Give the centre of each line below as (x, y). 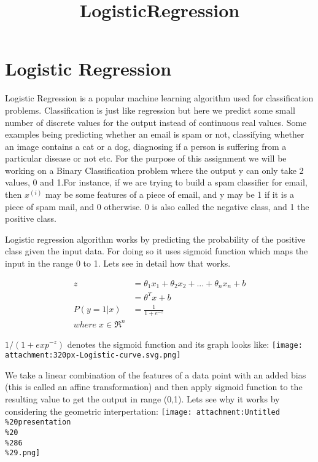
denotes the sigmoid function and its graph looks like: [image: (185, 344)
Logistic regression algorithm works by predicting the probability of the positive (155, 239)
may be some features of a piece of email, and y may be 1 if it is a (169, 194)
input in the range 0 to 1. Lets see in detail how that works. (118, 263)
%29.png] (23, 453)
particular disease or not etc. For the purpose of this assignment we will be (146, 158)
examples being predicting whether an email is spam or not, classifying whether (155, 134)
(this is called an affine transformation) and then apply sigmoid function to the (154, 387)
